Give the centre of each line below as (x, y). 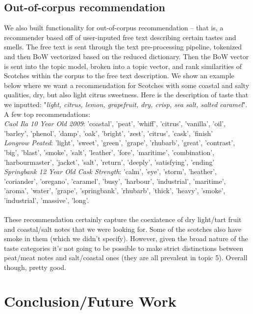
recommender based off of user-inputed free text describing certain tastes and (120, 37)
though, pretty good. (35, 267)
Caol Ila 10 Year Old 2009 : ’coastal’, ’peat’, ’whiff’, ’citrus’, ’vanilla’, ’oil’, (115, 123)
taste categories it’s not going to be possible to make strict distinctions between (124, 248)
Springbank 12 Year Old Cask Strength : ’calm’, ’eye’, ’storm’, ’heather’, (110, 171)
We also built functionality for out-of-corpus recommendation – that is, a (114, 28)
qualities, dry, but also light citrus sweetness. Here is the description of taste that (126, 95)
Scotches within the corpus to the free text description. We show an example (119, 76)
